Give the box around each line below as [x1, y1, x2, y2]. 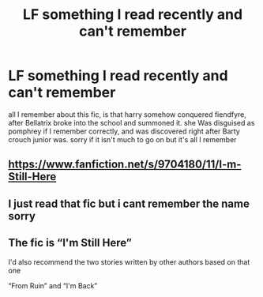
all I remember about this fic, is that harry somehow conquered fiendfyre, [8, 109, 247, 119]
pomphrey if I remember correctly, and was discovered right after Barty [8, 126, 241, 136]
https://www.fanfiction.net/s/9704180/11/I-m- [8, 158, 242, 171]
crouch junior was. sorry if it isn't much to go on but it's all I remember [8, 134, 237, 144]
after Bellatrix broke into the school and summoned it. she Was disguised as [8, 118, 255, 127]
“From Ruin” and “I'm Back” [8, 280, 98, 290]
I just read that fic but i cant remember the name [8, 197, 250, 210]
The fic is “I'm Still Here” [8, 236, 132, 250]
